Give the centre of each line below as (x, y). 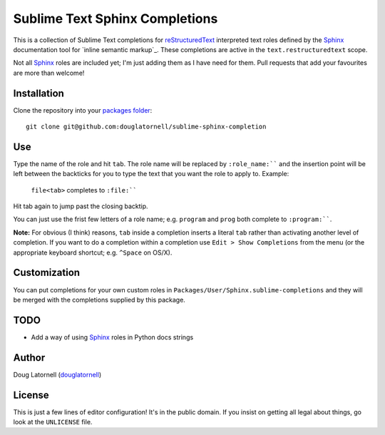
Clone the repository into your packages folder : (83, 110)
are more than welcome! (49, 73)
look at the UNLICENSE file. (53, 422)
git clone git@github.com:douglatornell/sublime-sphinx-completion (146, 127)
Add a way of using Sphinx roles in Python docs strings (112, 337)
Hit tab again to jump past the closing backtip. (81, 206)
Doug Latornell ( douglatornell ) (57, 374)
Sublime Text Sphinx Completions (115, 19)
